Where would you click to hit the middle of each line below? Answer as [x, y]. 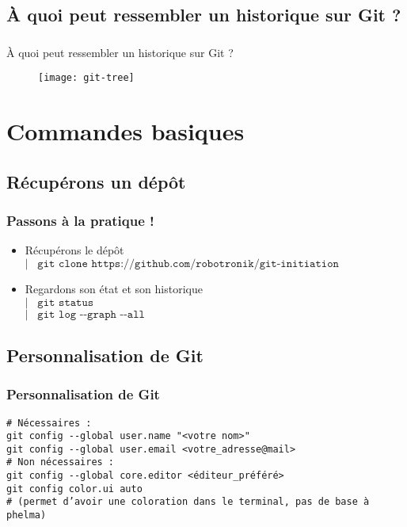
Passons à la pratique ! [80, 221]
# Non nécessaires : [61, 462]
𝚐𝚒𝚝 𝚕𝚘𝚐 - [61, 314]
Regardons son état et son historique [114, 288]
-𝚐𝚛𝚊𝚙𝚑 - [104, 314]
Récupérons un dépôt [96, 181]
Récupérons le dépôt [74, 250]
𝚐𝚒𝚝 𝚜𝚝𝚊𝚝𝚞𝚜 [66, 302]
